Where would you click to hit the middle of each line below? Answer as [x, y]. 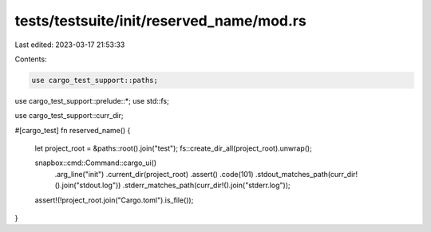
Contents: [31, 59]
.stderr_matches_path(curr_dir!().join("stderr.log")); [206, 185]
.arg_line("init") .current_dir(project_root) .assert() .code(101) [154, 174]
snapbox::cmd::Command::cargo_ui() [96, 163]
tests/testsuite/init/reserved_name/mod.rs [160, 21]
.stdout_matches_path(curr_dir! [307, 174]
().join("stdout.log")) [88, 185]
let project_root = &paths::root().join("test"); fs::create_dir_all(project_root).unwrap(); [174, 148]
